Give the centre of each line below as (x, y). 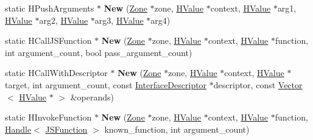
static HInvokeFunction (48, 117)
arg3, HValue (119, 20)
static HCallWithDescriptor (56, 73)
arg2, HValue (64, 20)
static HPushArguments (50, 8)
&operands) (92, 96)
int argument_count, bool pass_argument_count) (99, 52)
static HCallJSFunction (48, 40)
